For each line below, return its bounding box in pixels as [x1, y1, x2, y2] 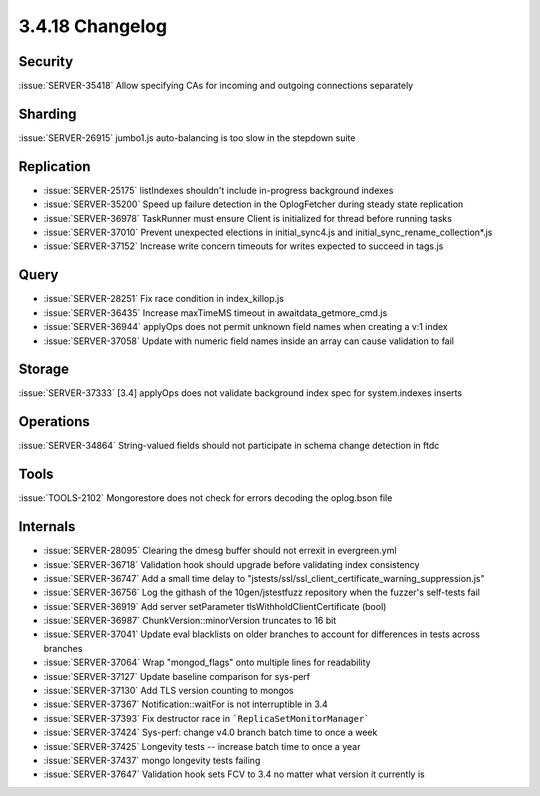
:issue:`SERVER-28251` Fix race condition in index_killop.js [43, 293, 285, 305]
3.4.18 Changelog [18, 15, 168, 37]
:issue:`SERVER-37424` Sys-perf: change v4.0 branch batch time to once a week [43, 726, 378, 739]
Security [18, 53, 74, 70]
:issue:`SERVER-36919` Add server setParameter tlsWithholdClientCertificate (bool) [43, 600, 387, 612]
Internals [18, 518, 76, 535]
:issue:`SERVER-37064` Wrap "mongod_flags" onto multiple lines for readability [43, 656, 371, 669]
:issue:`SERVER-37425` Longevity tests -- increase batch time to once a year [43, 740, 361, 752]
